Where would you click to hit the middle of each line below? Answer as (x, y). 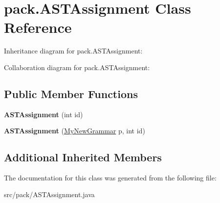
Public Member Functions (71, 93)
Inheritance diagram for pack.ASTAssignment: (73, 51)
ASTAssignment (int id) (44, 114)
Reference (38, 27)
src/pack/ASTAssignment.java (49, 194)
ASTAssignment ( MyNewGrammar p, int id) (75, 131)
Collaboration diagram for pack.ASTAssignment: (77, 67)
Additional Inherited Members (83, 157)
